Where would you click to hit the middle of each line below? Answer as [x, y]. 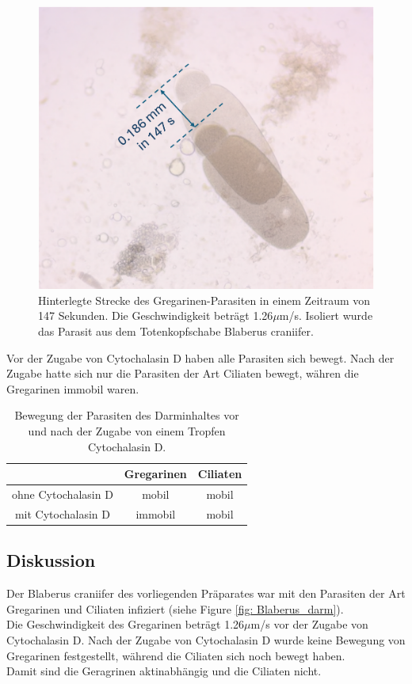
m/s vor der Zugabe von [309, 624]
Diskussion [51, 560]
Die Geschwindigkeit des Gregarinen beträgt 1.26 [126, 624]
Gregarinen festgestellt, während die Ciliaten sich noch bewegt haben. [176, 655]
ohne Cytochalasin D [63, 494]
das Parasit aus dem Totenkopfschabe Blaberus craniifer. [176, 331]
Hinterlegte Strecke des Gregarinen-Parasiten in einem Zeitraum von [204, 300]
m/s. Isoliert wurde [326, 315]
